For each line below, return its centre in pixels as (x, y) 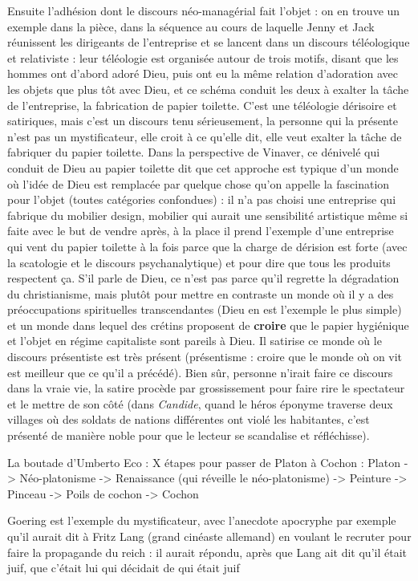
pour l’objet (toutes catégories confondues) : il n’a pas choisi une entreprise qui (202, 199)
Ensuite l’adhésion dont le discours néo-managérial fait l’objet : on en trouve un (204, 10)
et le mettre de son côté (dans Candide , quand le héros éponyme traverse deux (200, 403)
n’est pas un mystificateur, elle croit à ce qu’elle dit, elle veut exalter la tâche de (205, 136)
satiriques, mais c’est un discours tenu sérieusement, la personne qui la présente (203, 121)
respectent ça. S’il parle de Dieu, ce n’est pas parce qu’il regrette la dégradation (203, 278)
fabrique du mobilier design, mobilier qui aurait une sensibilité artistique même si (208, 215)
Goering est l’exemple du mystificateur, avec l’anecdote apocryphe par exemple (202, 520)
